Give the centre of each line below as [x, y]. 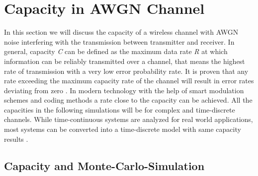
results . [16, 139]
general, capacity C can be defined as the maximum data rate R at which [116, 51]
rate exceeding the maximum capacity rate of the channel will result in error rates [129, 81]
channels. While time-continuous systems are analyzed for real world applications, [129, 119]
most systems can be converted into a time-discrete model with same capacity [123, 129]
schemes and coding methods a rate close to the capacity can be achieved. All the [128, 100]
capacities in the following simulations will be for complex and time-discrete [120, 109]
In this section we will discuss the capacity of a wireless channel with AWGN [121, 32]
